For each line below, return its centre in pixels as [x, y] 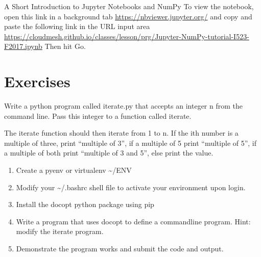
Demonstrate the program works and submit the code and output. [120, 249]
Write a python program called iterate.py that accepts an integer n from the [123, 106]
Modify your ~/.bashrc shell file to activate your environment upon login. [131, 187]
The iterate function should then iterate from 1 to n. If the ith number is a [121, 133]
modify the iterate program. [60, 231]
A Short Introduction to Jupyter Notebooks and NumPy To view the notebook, [129, 6]
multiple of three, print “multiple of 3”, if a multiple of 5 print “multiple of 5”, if [130, 143]
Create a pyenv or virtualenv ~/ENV [74, 170]
